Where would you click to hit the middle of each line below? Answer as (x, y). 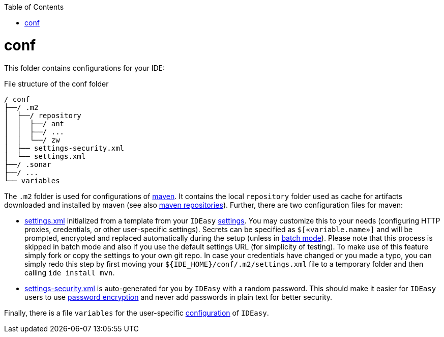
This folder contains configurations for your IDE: (85, 68)
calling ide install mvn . (70, 272)
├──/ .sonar (28, 164)
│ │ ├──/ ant (34, 123)
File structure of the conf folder (56, 83)
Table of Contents (34, 7)
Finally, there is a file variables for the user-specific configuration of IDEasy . (137, 313)
